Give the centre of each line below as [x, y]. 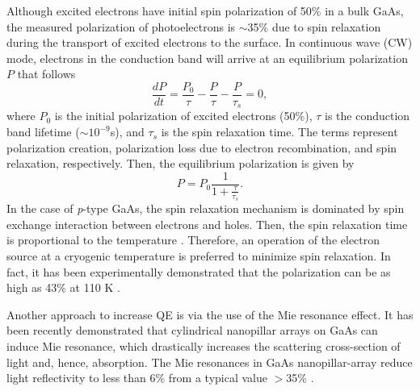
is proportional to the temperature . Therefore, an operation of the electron [193, 240]
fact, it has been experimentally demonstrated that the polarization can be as [199, 271]
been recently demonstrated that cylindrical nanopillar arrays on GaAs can [192, 330]
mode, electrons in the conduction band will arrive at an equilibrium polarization [207, 58]
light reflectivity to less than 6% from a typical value [137, 378]
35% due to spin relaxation [314, 26]
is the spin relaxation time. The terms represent [279, 132]
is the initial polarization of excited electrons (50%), [183, 116]
